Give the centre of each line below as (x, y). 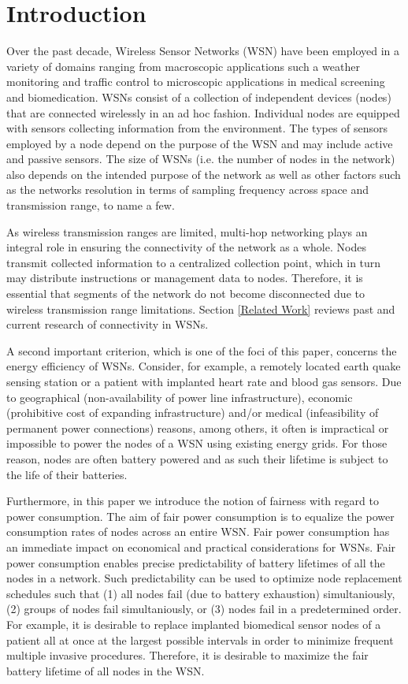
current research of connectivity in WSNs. (108, 324)
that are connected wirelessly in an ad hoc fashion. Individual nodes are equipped (203, 112)
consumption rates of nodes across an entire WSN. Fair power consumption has (198, 532)
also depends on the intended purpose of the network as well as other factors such (204, 174)
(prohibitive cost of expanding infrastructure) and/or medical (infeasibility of (193, 413)
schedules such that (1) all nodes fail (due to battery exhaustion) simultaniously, (201, 593)
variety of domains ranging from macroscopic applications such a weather (183, 66)
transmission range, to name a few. (91, 205)
